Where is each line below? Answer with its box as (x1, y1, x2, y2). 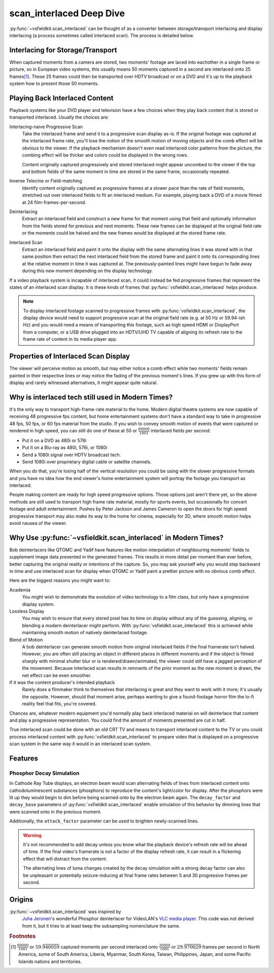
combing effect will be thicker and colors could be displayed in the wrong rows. (22, 152, 189, 158)
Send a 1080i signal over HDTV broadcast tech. (22, 452, 121, 458)
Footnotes (9, 933, 36, 940)
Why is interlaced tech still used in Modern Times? (9, 393, 173, 401)
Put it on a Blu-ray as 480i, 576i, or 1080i (22, 445, 108, 451)
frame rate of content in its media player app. (23, 336, 118, 342)
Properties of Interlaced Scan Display (9, 352, 130, 361)
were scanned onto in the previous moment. (9, 809, 101, 815)
